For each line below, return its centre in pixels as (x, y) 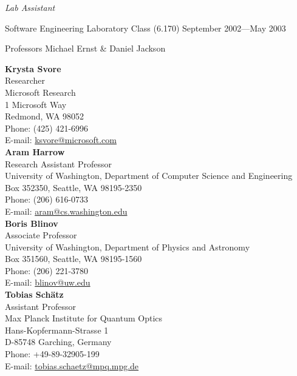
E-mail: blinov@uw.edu (48, 282)
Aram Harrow (35, 151)
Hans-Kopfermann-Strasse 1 (57, 330)
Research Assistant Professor (58, 163)
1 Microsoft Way (36, 104)
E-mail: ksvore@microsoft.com (61, 140)
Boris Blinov (32, 223)
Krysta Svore (33, 68)
